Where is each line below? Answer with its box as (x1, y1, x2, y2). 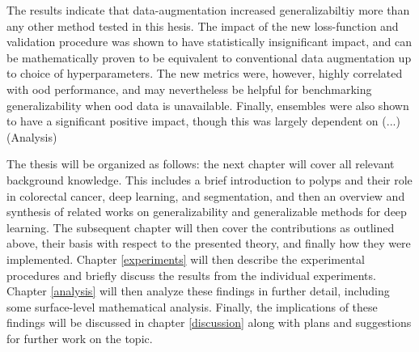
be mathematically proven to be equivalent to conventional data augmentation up (6, 49, 412, 66)
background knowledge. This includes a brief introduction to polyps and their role (6, 171, 413, 188)
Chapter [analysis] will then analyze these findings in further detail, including (6, 282, 390, 299)
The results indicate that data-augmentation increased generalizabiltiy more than (6, 2, 410, 18)
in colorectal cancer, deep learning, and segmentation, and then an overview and (6, 187, 405, 204)
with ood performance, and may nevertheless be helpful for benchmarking (6, 80, 372, 97)
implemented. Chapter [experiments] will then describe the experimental (6, 250, 365, 267)
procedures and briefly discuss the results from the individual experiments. (6, 266, 376, 283)
